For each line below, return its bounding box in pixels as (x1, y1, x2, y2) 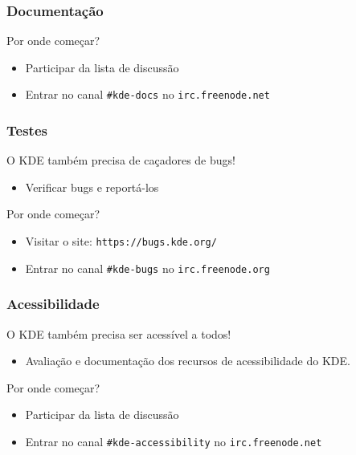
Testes (6, 120, 47, 140)
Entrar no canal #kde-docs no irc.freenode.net (25, 86, 270, 103)
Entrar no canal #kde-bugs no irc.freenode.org (25, 259, 270, 276)
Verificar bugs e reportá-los (25, 178, 159, 195)
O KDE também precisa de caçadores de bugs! (6, 152, 235, 169)
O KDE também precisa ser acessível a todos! (6, 325, 231, 342)
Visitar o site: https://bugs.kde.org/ (25, 233, 217, 250)
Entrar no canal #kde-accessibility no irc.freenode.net (25, 433, 322, 449)
